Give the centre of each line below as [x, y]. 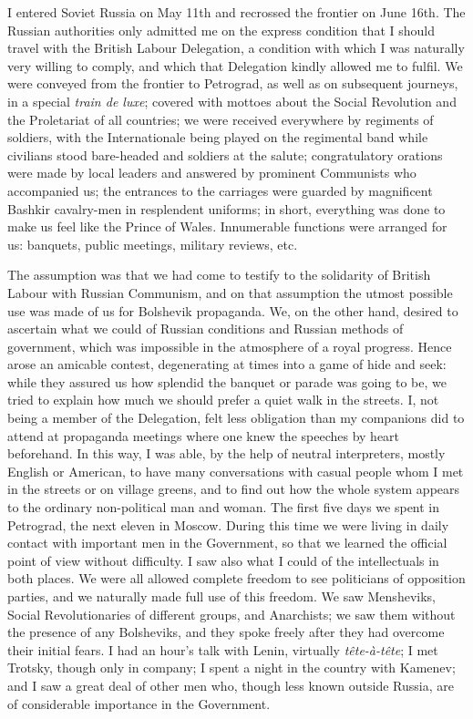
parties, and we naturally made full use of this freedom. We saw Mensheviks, [221, 596]
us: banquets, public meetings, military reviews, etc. [153, 244]
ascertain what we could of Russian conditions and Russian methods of [206, 329]
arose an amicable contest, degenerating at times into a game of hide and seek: [227, 364]
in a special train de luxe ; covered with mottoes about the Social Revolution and [232, 101]
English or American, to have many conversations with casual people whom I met [236, 471]
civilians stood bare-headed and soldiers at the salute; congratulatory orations [225, 154]
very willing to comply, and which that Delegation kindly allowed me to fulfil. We [235, 65]
